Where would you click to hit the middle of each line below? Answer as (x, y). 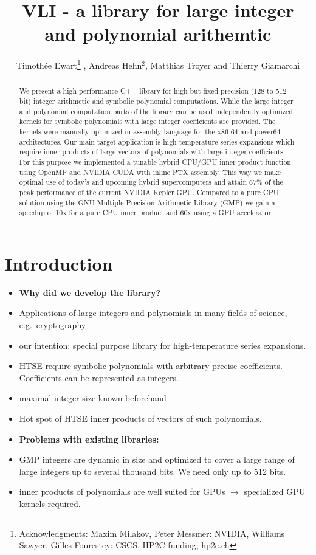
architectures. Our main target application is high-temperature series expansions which (157, 141)
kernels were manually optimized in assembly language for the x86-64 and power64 (150, 131)
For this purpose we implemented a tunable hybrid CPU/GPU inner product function (155, 161)
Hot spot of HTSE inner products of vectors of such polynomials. (140, 418)
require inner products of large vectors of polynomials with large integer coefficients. (152, 152)
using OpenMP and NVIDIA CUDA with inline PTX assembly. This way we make (150, 172)
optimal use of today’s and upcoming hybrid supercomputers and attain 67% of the (151, 182)
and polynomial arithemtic (158, 34)
